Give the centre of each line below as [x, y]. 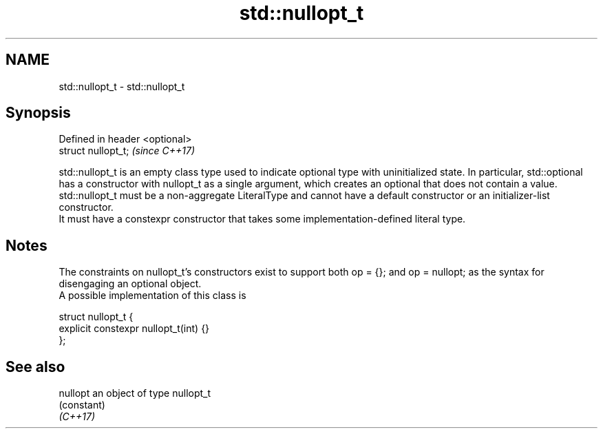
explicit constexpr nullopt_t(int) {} [134, 329]
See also [35, 366]
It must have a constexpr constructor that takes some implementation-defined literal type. [262, 219]
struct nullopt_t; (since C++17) [127, 151]
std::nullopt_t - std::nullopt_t [122, 86]
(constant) [82, 405]
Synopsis [38, 113]
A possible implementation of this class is [152, 296]
